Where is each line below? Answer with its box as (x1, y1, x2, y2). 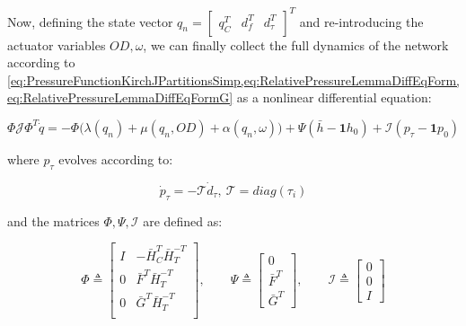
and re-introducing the (299, 12, 424, 31)
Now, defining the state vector (7, 12, 173, 31)
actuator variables (7, 35, 106, 54)
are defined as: (143, 211, 223, 230)
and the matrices (7, 211, 100, 230)
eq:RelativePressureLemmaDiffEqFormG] (7, 88, 233, 107)
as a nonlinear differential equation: (236, 88, 432, 107)
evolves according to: (58, 149, 173, 168)
